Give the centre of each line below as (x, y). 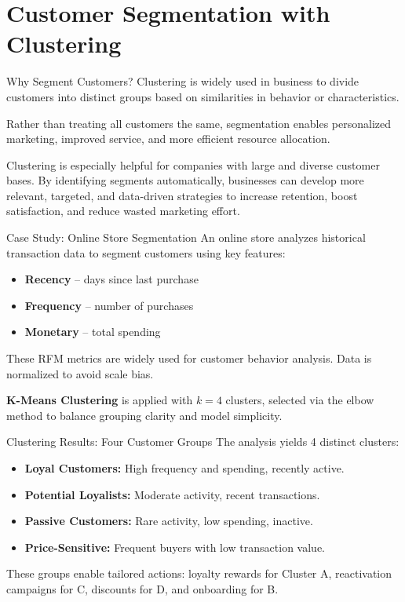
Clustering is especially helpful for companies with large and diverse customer (193, 164)
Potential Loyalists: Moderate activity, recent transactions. (172, 494)
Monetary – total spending (93, 332)
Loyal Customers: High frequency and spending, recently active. (184, 468)
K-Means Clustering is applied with (100, 400)
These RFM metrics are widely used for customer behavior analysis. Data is (189, 358)
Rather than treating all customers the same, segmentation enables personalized (199, 123)
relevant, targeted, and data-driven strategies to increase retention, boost (182, 195)
